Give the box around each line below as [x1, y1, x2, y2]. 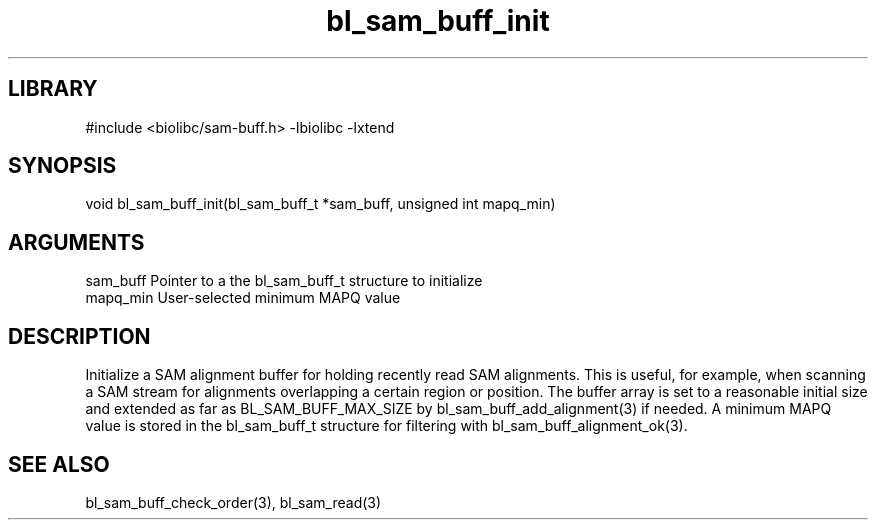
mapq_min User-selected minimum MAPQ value [85, 289, 401, 307]
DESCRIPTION [8, 323, 151, 349]
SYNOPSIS [8, 153, 117, 179]
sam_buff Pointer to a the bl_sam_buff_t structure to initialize [85, 272, 483, 290]
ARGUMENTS [8, 229, 145, 255]
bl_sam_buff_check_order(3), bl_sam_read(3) [85, 493, 382, 511]
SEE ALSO [8, 451, 110, 477]
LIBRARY [8, 76, 98, 102]
